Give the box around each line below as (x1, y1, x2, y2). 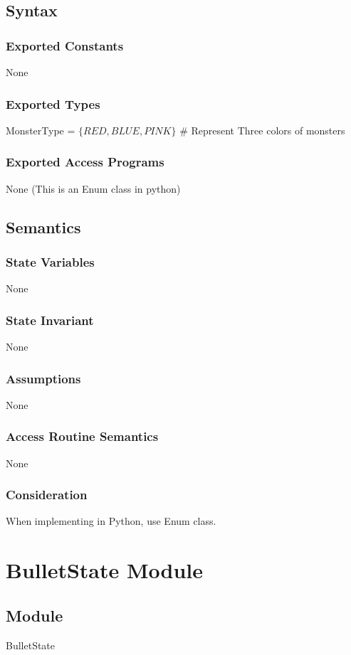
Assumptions (6, 369, 81, 387)
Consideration (6, 486, 88, 504)
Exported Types (6, 95, 100, 112)
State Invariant (6, 311, 94, 329)
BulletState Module (6, 555, 204, 585)
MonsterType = (6, 122, 75, 137)
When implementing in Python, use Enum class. (6, 513, 216, 528)
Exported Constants (6, 36, 124, 54)
